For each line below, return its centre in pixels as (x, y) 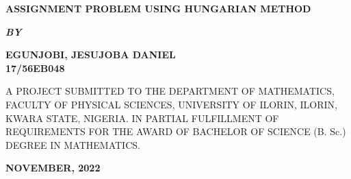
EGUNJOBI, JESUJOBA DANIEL (91, 55)
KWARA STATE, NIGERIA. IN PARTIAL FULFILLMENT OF (142, 118)
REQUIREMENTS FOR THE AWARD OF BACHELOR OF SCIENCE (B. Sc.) (176, 131)
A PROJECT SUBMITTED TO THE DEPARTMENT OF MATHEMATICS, (170, 91)
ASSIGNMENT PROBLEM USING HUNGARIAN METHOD (158, 8)
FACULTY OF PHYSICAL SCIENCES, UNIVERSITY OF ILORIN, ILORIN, (171, 104)
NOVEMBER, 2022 (53, 168)
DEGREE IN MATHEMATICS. (73, 144)
